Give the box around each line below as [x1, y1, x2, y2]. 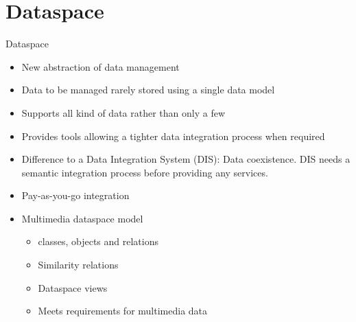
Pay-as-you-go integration [21, 188, 130, 203]
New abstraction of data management [21, 59, 180, 73]
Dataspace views [38, 280, 108, 295]
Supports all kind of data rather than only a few [21, 105, 225, 119]
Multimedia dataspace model [21, 211, 143, 225]
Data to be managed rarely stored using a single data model [21, 82, 275, 97]
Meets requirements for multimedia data [38, 303, 208, 318]
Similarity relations [38, 257, 119, 272]
